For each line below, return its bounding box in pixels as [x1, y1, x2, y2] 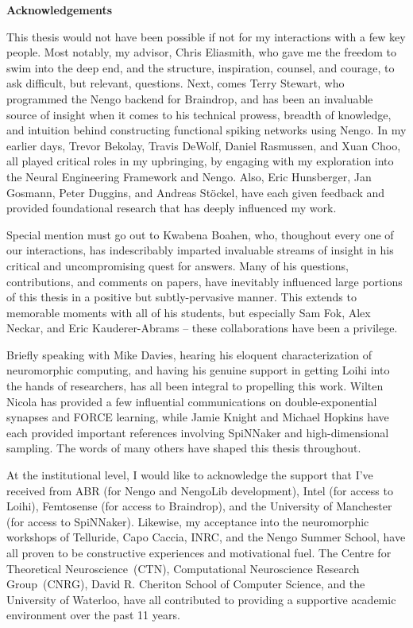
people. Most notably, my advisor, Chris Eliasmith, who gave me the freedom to [6, 44, 397, 60]
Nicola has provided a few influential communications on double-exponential [6, 393, 377, 409]
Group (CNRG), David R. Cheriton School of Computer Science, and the [6, 576, 365, 592]
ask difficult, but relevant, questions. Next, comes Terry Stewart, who [6, 75, 345, 91]
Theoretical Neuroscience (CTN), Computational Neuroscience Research [6, 560, 360, 576]
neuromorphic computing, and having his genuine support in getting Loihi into [6, 362, 390, 378]
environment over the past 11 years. [6, 607, 180, 623]
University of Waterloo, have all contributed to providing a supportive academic [6, 591, 396, 607]
